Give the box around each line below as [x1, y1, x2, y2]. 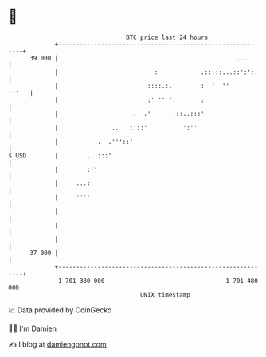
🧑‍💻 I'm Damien [8, 324, 57, 333]
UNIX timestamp [139, 290, 191, 299]
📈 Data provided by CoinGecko [8, 305, 112, 315]
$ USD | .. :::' [8, 151, 112, 160]
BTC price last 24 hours [126, 33, 209, 41]
